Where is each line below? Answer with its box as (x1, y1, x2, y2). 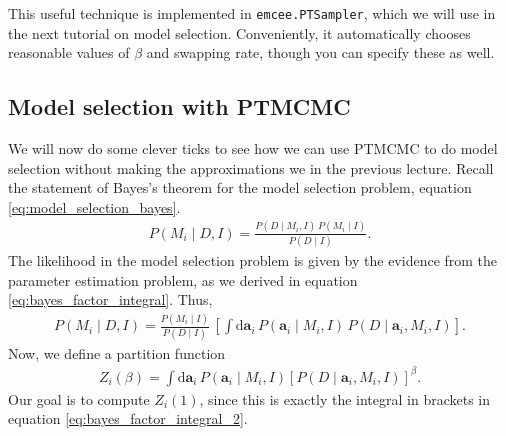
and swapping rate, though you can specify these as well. (146, 42, 495, 63)
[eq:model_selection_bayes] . (8, 196, 181, 217)
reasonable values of (8, 42, 130, 63)
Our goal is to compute (8, 388, 150, 409)
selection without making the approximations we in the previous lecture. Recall (8, 157, 494, 178)
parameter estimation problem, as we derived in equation (8, 269, 358, 290)
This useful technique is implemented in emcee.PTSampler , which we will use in (8, 3, 496, 23)
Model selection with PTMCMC (8, 91, 351, 122)
